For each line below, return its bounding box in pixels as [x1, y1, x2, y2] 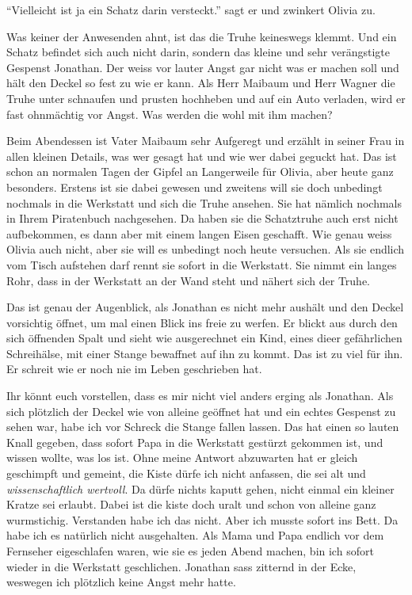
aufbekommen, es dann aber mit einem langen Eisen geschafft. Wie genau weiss [6, 225, 392, 242]
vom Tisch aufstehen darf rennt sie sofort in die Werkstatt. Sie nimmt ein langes [6, 256, 397, 273]
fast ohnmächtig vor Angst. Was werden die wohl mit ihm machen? [6, 105, 333, 122]
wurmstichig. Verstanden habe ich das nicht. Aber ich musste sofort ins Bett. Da [6, 511, 399, 528]
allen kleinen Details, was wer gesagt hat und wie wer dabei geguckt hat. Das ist [6, 147, 397, 164]
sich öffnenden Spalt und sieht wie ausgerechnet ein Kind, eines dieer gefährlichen [6, 330, 402, 346]
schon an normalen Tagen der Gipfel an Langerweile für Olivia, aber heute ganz [6, 163, 394, 180]
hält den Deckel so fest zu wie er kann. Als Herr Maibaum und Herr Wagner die [6, 74, 395, 91]
